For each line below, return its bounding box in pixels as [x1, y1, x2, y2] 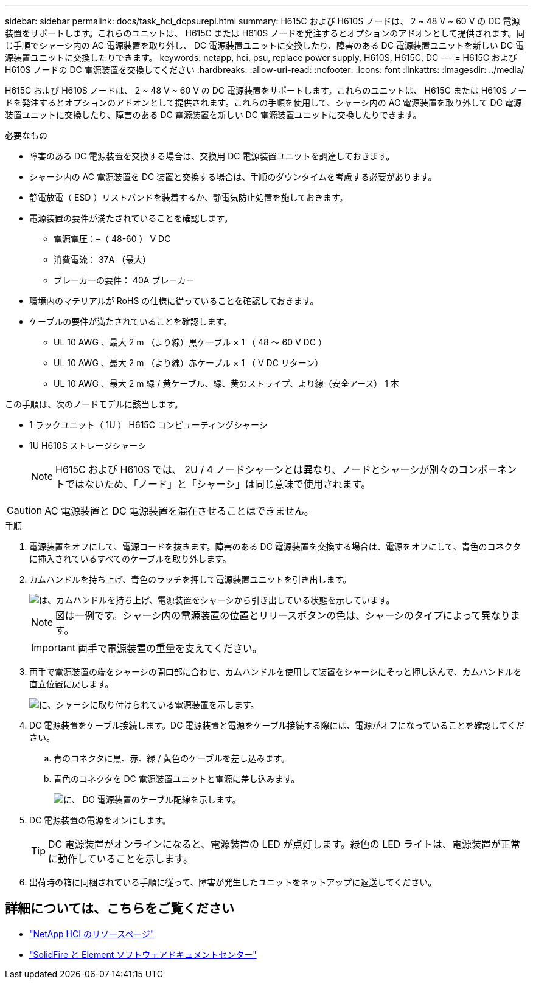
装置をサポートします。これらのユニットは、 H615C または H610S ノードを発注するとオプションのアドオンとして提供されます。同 [5, 28, 525, 38]
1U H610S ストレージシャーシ [29, 440, 147, 451]
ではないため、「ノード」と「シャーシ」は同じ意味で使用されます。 [65, 478, 371, 490]
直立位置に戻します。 [29, 679, 114, 689]
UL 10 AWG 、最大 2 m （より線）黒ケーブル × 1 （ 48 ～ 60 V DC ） [54, 337, 327, 347]
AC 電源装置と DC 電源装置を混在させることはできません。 [44, 505, 314, 517]
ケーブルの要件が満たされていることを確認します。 [29, 316, 232, 327]
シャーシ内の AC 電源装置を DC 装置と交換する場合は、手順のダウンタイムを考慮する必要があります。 [29, 172, 437, 182]
